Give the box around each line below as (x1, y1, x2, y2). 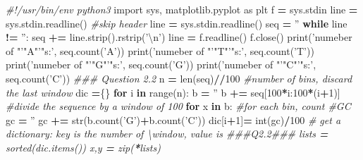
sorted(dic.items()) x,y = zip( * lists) (6, 140, 161, 154)
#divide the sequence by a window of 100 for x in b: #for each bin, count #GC (6, 99, 351, 113)
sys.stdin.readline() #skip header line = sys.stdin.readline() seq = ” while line (6, 16, 347, 30)
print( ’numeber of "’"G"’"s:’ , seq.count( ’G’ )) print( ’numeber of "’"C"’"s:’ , (6, 57, 316, 72)
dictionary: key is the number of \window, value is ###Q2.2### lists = (6, 126, 328, 141)
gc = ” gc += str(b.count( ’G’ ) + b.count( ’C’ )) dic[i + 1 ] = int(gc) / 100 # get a (6, 112, 341, 127)
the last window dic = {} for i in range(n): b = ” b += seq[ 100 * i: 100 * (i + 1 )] (6, 85, 340, 99)
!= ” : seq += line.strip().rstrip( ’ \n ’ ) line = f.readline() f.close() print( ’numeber (6, 30, 352, 44)
